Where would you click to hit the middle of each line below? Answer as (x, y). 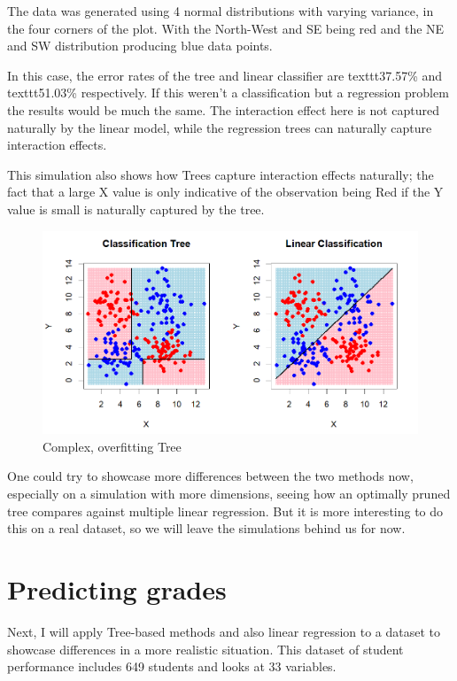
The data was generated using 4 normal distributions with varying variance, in (221, 11)
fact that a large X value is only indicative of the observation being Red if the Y (225, 192)
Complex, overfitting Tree (112, 446)
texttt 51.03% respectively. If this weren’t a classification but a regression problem (228, 93)
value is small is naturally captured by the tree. (136, 209)
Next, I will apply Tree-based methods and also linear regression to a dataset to (224, 631)
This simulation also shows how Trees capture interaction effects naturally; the (221, 174)
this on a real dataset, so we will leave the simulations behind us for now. (206, 528)
